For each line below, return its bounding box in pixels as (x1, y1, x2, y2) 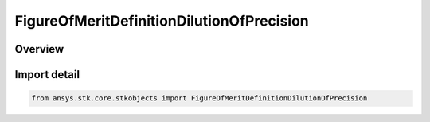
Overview (14, 42, 64, 56)
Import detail (14, 68, 80, 81)
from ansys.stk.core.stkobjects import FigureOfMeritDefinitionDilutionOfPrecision (31, 94, 368, 103)
